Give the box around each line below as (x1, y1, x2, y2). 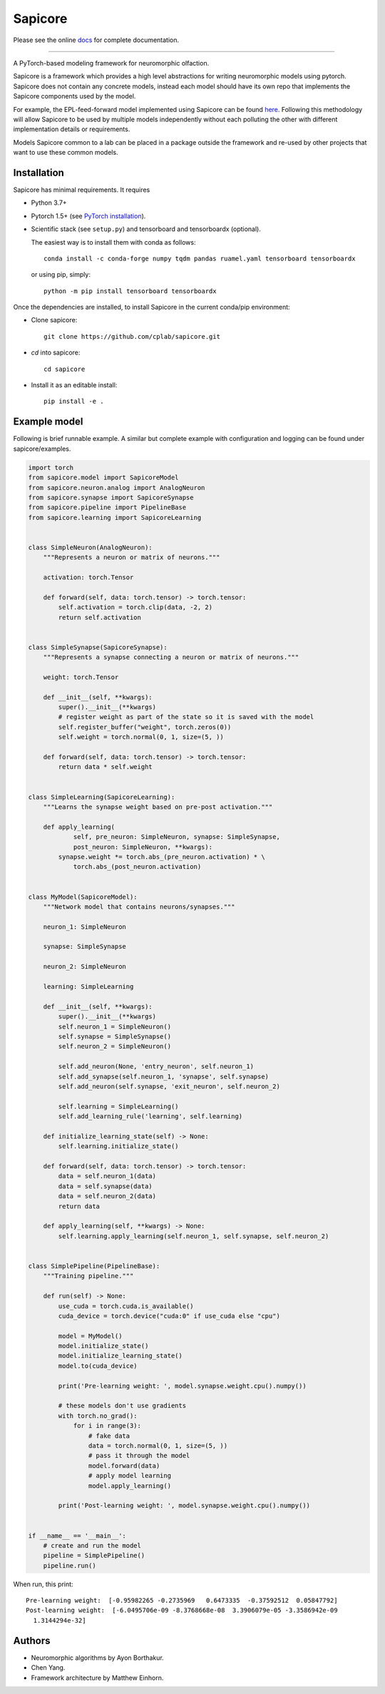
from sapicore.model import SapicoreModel (28, 474, 179, 481)
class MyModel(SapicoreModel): (28, 892, 138, 901)
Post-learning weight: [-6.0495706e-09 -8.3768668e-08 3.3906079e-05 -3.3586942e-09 (26, 1606, 338, 1615)
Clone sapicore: (31, 316, 78, 325)
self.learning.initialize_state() (58, 1142, 179, 1150)
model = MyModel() (58, 1332, 123, 1340)
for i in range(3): (73, 1422, 142, 1430)
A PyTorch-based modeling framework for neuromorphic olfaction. (13, 58, 210, 67)
